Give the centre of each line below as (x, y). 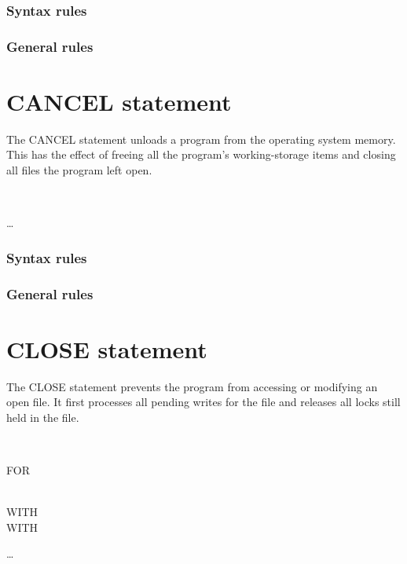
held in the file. (43, 417)
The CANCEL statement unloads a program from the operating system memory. (201, 139)
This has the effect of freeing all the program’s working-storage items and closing (201, 154)
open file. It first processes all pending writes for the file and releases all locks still (203, 402)
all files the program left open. (79, 170)
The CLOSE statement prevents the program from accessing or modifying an (192, 386)
